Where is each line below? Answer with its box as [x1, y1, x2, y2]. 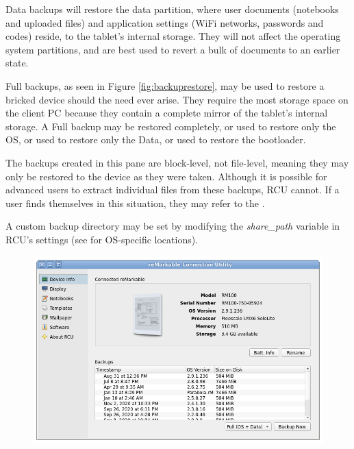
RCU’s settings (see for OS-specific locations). [5, 232, 199, 246]
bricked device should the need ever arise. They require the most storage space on [5, 92, 349, 106]
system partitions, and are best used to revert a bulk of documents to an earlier [5, 42, 340, 56]
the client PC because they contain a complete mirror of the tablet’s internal [5, 106, 328, 120]
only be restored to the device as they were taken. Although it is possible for [5, 169, 327, 183]
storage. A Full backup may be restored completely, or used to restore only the [5, 119, 336, 133]
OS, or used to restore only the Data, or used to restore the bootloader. [5, 132, 306, 147]
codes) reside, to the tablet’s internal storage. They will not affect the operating [5, 29, 341, 43]
